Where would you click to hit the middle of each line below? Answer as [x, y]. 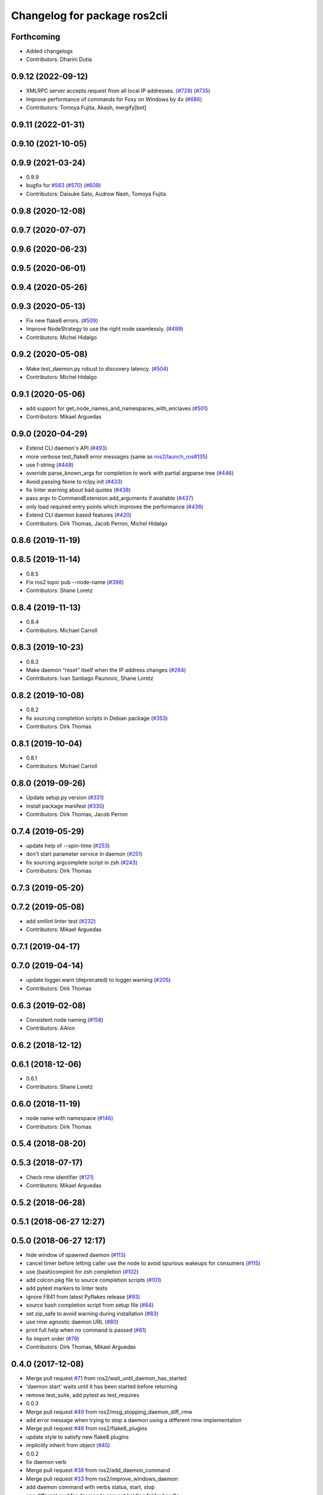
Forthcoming [36, 37]
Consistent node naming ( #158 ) [65, 1020]
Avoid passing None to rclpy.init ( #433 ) [74, 481]
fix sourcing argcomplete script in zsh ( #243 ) [82, 862]
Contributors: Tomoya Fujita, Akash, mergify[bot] [86, 108]
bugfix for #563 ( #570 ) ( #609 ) [63, 185]
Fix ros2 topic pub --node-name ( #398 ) [75, 582]
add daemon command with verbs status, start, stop [90, 1487]
